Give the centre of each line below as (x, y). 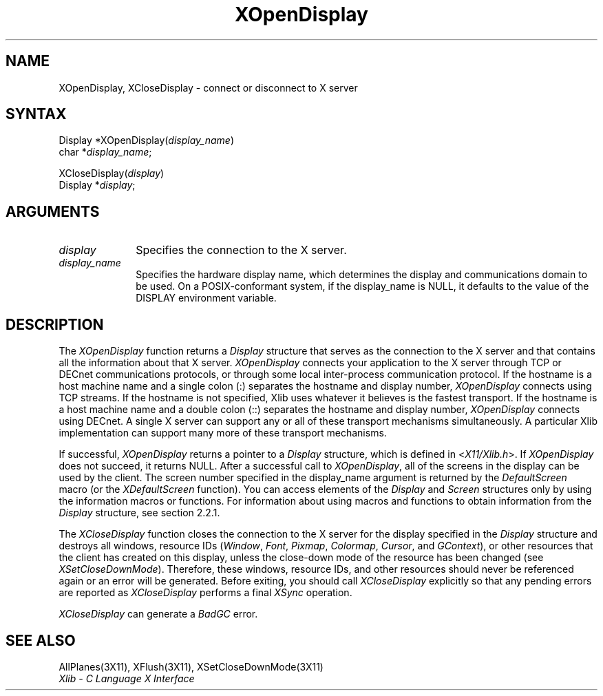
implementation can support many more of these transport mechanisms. (223, 433)
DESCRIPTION (55, 324)
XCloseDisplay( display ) (112, 173)
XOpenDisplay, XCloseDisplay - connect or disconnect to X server (208, 87)
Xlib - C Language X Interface (127, 678)
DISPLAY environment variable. (206, 298)
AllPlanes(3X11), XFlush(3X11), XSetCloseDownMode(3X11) (191, 666)
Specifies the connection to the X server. (241, 250)
